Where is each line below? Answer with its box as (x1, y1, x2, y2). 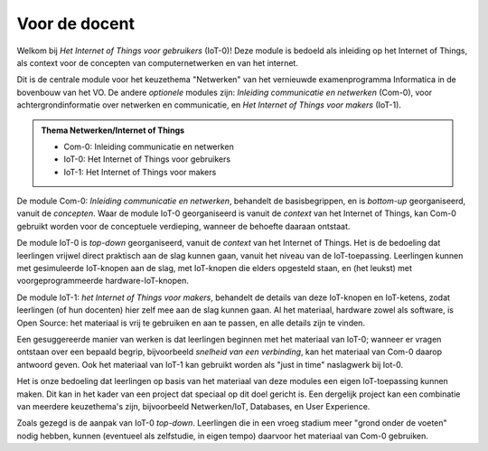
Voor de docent (16, 14, 136, 33)
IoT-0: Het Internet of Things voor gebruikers (63, 154, 230, 164)
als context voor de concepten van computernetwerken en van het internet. (16, 57, 298, 68)
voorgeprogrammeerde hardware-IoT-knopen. (16, 276, 190, 287)
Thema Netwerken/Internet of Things (41, 125, 185, 136)
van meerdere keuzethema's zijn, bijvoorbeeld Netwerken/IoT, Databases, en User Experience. (16, 400, 371, 411)
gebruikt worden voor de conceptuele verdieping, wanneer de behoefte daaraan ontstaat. (16, 221, 351, 231)
